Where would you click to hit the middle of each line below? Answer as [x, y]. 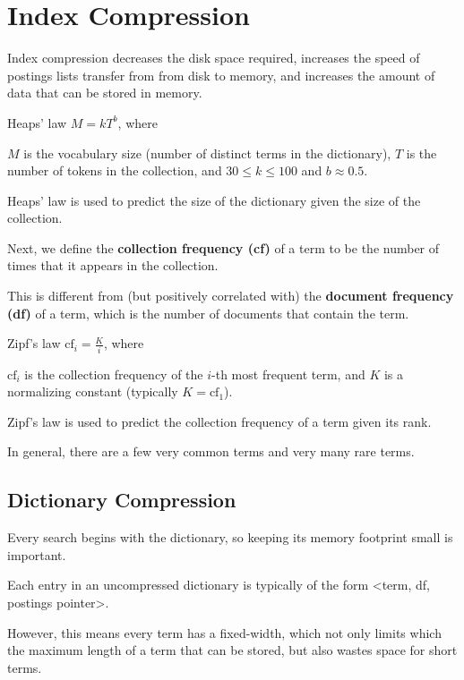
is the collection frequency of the [114, 374]
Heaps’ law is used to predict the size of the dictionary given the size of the [214, 200]
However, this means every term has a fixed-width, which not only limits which [224, 632]
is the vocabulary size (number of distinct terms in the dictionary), [207, 153]
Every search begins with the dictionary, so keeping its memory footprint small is [230, 537]
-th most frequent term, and [288, 374]
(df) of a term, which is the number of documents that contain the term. [208, 313]
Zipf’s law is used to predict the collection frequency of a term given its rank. [219, 421]
